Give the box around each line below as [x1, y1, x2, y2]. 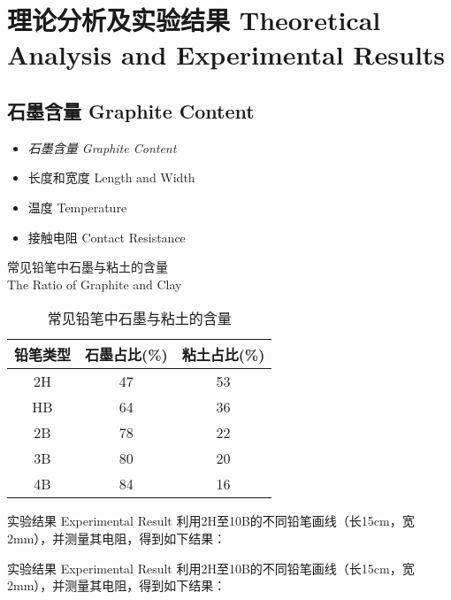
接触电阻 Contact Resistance [27, 227, 186, 246]
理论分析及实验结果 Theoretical [7, 2, 381, 38]
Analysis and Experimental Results [7, 36, 446, 73]
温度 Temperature [27, 197, 127, 216]
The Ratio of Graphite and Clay [7, 274, 182, 293]
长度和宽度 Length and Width [27, 168, 195, 187]
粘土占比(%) [181, 344, 265, 365]
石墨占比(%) [85, 344, 168, 365]
